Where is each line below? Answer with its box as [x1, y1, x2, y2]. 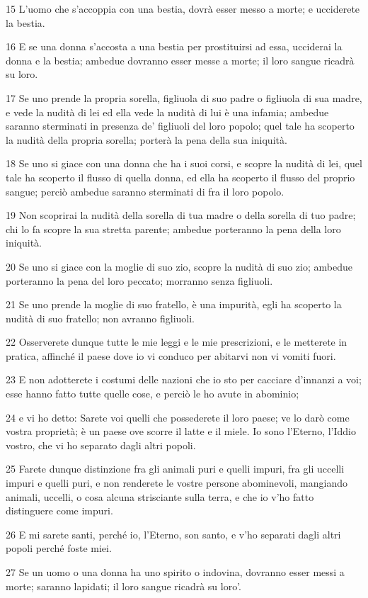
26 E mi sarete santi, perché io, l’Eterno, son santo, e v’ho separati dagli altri [6, 526, 341, 541]
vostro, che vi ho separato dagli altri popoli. [6, 437, 196, 452]
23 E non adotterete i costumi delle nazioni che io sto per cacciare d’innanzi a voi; [6, 372, 362, 387]
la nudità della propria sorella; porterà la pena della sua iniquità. [6, 132, 287, 147]
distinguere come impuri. [6, 503, 113, 518]
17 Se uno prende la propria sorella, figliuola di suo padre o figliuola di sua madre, [6, 90, 362, 105]
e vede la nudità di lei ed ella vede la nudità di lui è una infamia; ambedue [6, 104, 329, 119]
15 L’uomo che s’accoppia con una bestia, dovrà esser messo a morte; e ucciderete [6, 1, 360, 16]
